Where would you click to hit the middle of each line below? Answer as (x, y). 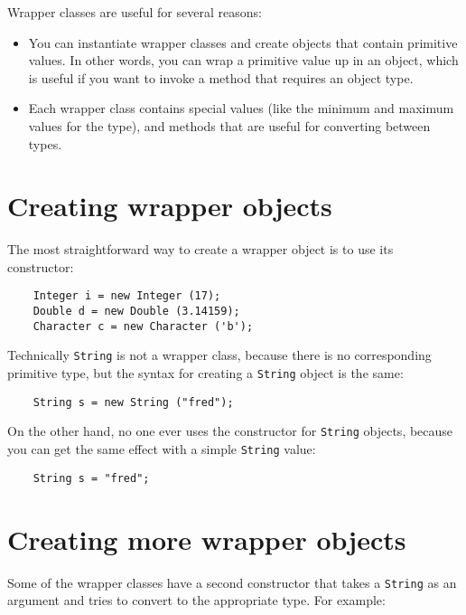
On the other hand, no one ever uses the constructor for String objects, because (230, 431)
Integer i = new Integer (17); (127, 296)
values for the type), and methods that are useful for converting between (229, 125)
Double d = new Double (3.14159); (136, 312)
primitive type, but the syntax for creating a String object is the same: (205, 373)
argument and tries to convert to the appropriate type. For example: (196, 600)
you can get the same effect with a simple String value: (162, 449)
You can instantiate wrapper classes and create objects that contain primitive (243, 42)
